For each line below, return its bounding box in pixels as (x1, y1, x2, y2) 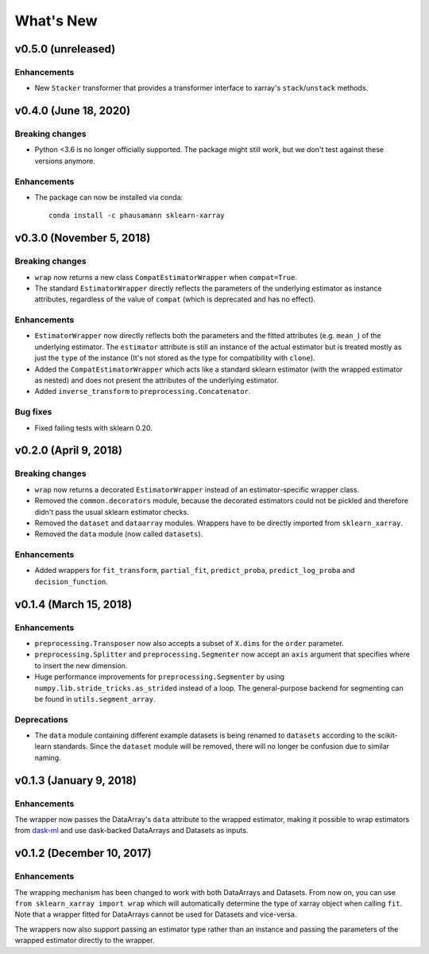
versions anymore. (34, 156, 95, 165)
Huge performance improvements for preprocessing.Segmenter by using (34, 672, 285, 682)
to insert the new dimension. (34, 660, 128, 670)
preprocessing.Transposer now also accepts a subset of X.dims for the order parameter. (34, 638, 345, 648)
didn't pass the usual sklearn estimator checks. (34, 507, 190, 516)
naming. (34, 753, 61, 762)
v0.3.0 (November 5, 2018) (14, 232, 151, 245)
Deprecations (14, 714, 68, 725)
